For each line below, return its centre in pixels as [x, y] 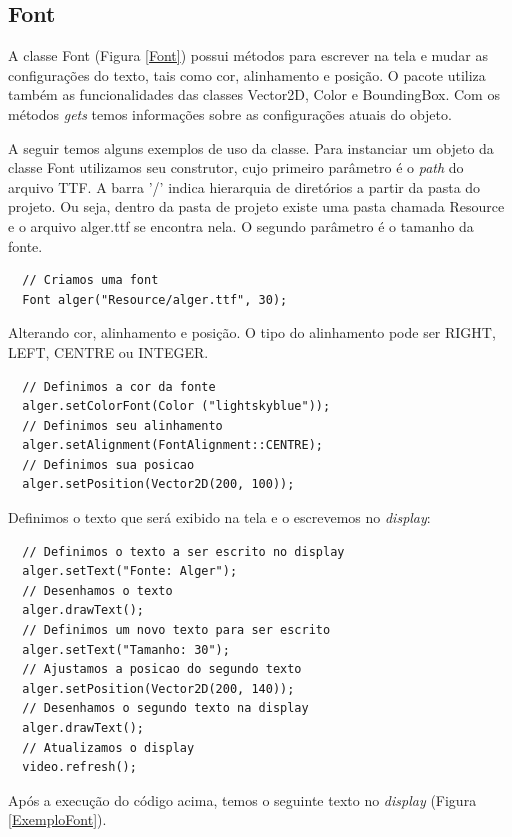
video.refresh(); [79, 767]
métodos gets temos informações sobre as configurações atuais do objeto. [230, 113]
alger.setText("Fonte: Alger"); [130, 571]
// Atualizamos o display [108, 747]
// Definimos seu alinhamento [122, 425]
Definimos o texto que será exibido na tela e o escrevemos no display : [219, 517]
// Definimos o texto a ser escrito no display [183, 551]
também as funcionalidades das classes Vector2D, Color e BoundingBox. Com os [254, 94]
